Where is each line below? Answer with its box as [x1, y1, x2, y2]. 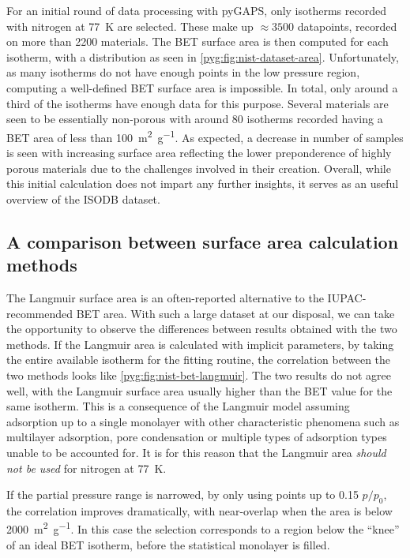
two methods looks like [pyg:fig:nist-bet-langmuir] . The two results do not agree [6, 366, 392, 383]
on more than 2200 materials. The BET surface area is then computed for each [6, 33, 389, 50]
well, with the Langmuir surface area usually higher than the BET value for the [6, 382, 393, 399]
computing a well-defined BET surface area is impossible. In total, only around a [6, 79, 398, 95]
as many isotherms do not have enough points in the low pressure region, [6, 64, 360, 81]
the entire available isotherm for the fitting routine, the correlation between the [6, 351, 391, 368]
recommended [6, 305, 73, 321]
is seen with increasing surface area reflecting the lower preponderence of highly [6, 144, 392, 160]
